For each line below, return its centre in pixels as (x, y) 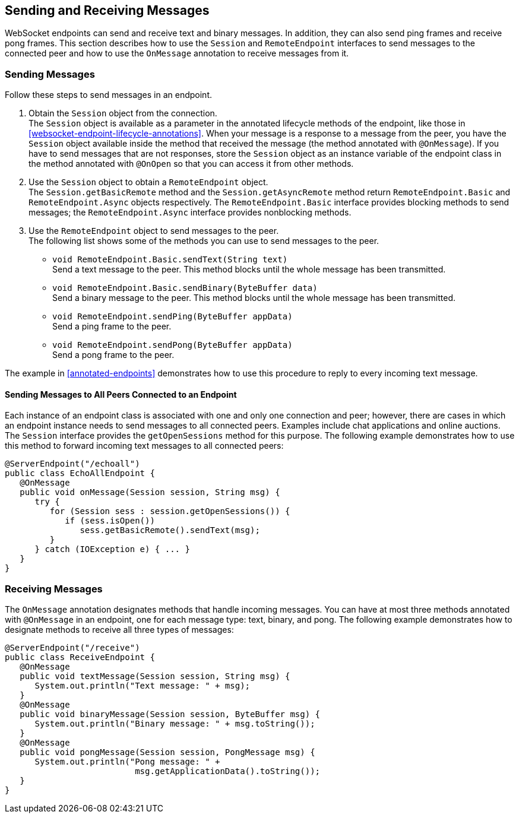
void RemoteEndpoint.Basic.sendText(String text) (170, 260)
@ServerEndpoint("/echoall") (72, 464)
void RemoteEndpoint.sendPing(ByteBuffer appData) (173, 317)
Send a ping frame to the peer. (112, 326)
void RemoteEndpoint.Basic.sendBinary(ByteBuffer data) (185, 288)
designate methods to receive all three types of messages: (119, 630)
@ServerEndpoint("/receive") (72, 648)
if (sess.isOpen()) (110, 521)
